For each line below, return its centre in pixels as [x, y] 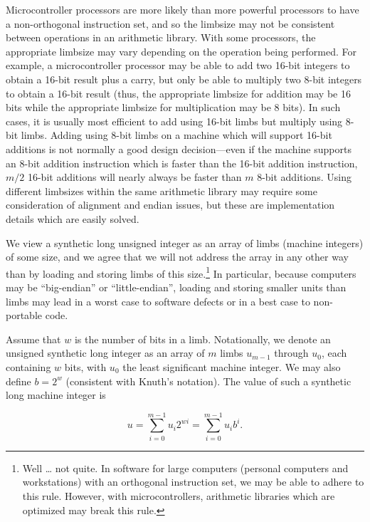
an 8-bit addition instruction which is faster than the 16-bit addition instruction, [182, 163]
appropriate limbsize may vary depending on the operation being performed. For [181, 51]
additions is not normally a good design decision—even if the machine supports [179, 148]
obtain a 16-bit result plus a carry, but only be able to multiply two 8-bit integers [184, 79]
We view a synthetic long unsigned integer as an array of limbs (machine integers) [185, 242]
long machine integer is [56, 395]
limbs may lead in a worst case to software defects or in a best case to [158, 301]
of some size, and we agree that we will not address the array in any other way [177, 257]
